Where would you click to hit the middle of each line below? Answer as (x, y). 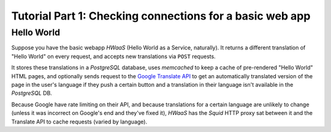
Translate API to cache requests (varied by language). (79, 122)
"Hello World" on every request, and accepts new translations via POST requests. (113, 56)
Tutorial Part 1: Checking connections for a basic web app (161, 16)
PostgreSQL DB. (32, 93)
